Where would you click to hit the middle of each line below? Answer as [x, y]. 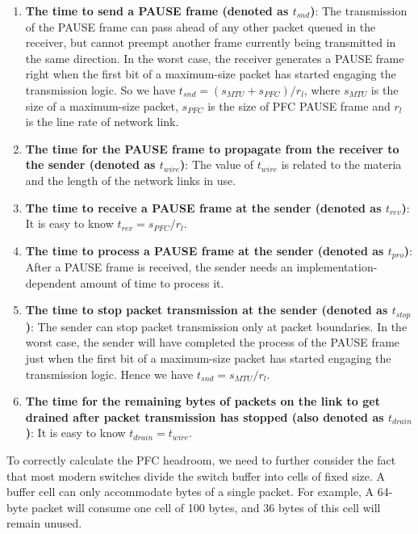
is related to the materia [341, 164]
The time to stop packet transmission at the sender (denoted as [207, 310]
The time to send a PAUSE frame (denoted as [157, 11]
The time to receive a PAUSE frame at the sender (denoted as [203, 207]
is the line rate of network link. [102, 122]
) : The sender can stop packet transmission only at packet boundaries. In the [216, 326]
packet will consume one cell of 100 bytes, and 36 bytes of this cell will [206, 507]
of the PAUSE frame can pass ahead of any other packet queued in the [201, 26]
